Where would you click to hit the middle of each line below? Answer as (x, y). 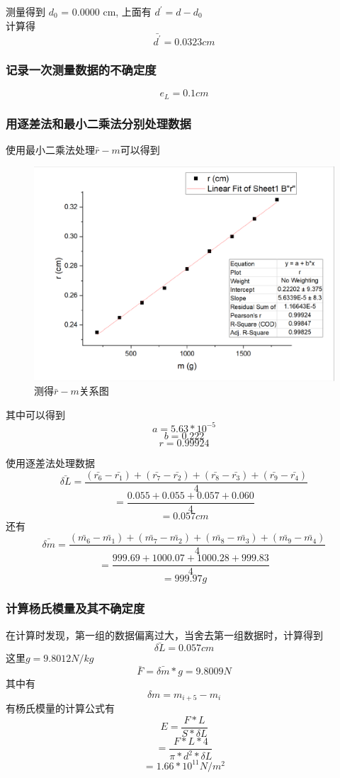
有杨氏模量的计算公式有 (60, 708)
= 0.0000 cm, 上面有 (106, 11)
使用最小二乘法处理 (50, 149)
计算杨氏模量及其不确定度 (75, 608)
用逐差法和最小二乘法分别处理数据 (98, 123)
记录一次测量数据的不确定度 (81, 69)
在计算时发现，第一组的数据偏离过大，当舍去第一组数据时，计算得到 (164, 635)
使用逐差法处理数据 (50, 462)
